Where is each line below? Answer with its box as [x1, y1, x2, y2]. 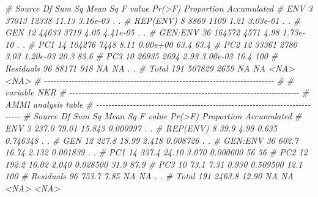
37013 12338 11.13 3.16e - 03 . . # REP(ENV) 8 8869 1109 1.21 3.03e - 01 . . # [5, 13, 301, 26]
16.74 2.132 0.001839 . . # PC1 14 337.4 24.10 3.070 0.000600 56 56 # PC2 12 [5, 146, 308, 158]
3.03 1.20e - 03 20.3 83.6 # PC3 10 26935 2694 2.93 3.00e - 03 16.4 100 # [5, 50, 278, 62]
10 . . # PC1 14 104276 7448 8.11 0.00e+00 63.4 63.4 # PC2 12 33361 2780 [5, 37, 297, 50]
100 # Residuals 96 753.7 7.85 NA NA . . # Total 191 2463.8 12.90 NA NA [5, 169, 294, 182]
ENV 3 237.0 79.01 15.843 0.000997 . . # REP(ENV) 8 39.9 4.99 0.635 [5, 121, 278, 134]
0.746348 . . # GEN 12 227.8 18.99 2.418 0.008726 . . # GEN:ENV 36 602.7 [5, 133, 298, 146]
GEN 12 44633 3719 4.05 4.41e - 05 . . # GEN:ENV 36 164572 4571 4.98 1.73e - [5, 26, 305, 39]
